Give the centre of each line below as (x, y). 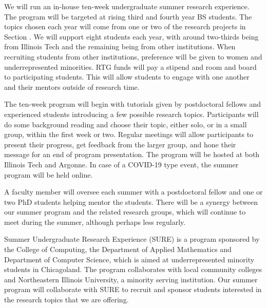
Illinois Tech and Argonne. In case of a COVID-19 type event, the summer (121, 164)
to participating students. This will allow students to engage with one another (127, 77)
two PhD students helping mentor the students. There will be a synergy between (131, 201)
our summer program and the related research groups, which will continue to (125, 212)
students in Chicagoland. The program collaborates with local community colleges (133, 269)
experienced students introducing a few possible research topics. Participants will (131, 114)
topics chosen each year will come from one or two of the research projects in (125, 26)
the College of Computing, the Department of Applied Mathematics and (118, 249)
